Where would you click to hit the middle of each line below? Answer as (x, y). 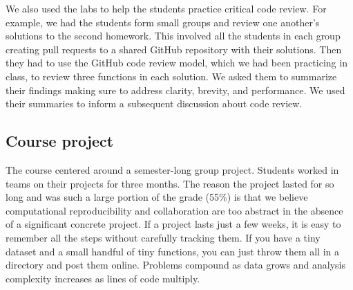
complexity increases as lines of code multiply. (103, 278)
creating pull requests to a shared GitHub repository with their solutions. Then (174, 49)
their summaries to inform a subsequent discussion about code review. (154, 103)
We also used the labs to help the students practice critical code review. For (166, 8)
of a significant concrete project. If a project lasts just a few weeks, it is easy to (173, 224)
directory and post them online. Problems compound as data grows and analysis (175, 265)
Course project (60, 141)
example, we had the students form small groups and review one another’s (163, 22)
